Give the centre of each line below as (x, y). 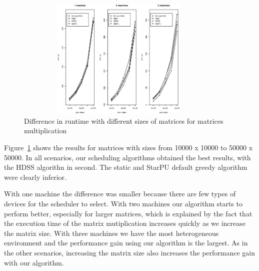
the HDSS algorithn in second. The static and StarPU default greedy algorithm (126, 167)
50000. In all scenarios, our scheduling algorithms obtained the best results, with (127, 157)
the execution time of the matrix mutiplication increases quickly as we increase (125, 223)
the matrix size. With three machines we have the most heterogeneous (111, 233)
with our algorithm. (34, 262)
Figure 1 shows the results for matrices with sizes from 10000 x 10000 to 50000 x (128, 147)
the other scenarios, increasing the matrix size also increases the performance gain (130, 252)
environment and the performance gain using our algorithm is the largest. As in (126, 243)
